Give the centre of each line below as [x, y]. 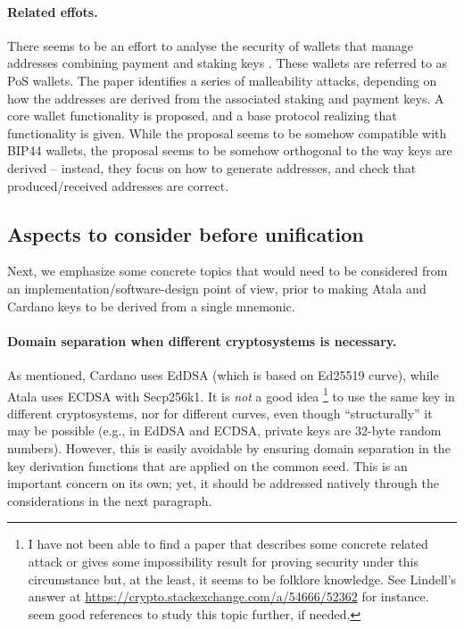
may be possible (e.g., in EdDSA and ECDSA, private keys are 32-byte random [224, 430]
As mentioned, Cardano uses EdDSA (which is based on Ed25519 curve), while [223, 374]
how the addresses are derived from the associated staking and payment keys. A [226, 98]
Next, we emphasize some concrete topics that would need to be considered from [228, 271]
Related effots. [53, 11]
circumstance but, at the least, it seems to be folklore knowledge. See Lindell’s [242, 579]
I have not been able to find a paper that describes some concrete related [228, 544]
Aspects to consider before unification [186, 233]
